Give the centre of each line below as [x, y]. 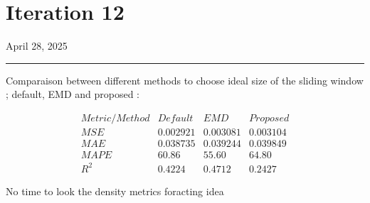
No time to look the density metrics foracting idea [115, 191]
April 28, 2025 [37, 46]
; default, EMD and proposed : [73, 94]
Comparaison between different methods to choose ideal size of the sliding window [185, 80]
